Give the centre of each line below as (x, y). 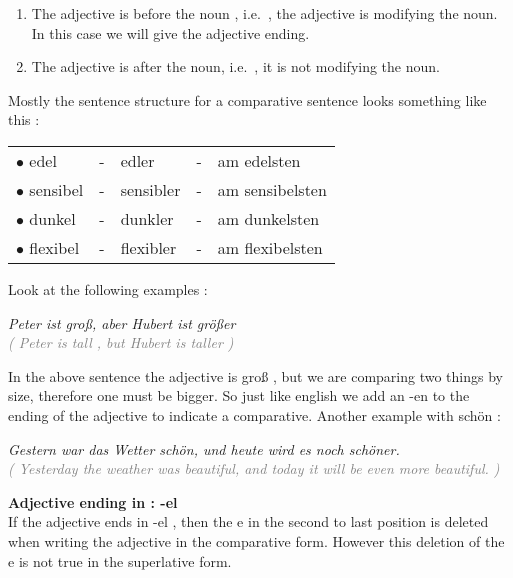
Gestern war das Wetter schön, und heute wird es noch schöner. (204, 448)
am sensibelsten (272, 189)
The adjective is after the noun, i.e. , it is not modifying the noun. (235, 66)
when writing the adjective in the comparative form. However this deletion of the (256, 540)
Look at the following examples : (108, 288)
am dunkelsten (268, 218)
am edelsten (259, 160)
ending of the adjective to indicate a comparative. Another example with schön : (254, 414)
